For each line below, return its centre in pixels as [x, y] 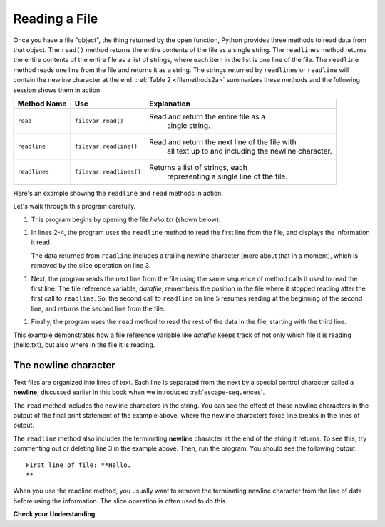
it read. [41, 242]
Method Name [42, 104]
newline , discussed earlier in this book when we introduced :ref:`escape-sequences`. [139, 392]
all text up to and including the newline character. [250, 151]
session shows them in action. [58, 90]
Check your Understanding [54, 514]
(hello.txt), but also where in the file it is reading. [84, 345]
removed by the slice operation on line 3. [91, 266]
